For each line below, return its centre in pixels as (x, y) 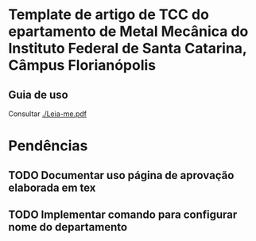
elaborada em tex (52, 187)
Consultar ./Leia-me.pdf (48, 114)
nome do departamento (68, 227)
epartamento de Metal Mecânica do (128, 31)
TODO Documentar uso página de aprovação (121, 175)
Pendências (48, 146)
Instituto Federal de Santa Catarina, (128, 49)
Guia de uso (39, 94)
